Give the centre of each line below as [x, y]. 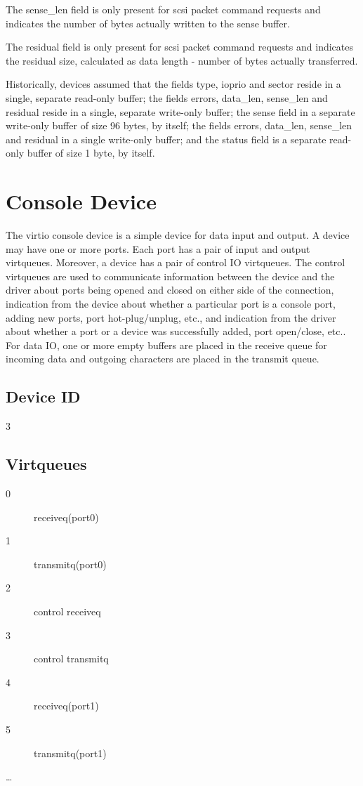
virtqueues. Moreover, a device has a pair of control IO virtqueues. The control [176, 262]
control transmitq [71, 659]
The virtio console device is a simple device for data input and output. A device [178, 235]
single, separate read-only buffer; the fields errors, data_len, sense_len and [167, 97]
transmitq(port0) [70, 564]
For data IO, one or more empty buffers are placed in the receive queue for [166, 345]
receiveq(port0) [66, 517]
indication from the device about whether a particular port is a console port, [171, 304]
